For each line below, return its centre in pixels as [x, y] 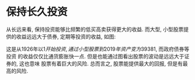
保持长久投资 [37, 12]
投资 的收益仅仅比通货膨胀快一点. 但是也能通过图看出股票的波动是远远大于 [95, 56]
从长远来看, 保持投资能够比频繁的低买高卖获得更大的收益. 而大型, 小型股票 [95, 29]
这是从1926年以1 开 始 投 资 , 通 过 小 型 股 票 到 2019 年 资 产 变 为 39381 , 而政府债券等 [98, 49]
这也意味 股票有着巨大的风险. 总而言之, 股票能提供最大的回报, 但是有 [101, 63]
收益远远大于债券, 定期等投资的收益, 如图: [66, 36]
